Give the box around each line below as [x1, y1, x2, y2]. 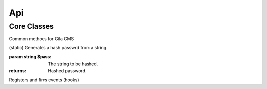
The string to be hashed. [48, 61, 98, 67]
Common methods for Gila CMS [9, 36, 74, 42]
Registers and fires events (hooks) [9, 77, 79, 83]
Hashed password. [48, 67, 87, 74]
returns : [9, 67, 27, 74]
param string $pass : [9, 54, 52, 60]
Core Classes [9, 22, 54, 31]
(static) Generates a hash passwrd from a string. [9, 44, 108, 50]
